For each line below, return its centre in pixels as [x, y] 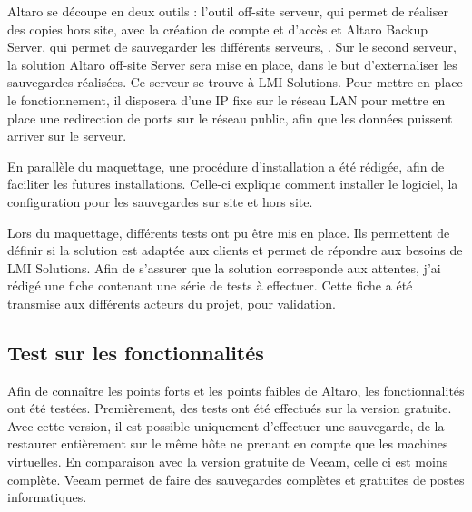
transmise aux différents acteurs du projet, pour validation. [172, 303]
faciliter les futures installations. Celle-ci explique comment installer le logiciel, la [233, 184]
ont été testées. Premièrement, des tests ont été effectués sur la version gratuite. [230, 408]
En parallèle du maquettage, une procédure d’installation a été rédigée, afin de [226, 166]
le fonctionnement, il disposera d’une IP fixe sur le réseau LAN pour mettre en [226, 99]
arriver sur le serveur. [67, 136]
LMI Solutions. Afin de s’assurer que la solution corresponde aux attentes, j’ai [224, 267]
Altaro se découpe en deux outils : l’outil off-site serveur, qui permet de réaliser [228, 11]
